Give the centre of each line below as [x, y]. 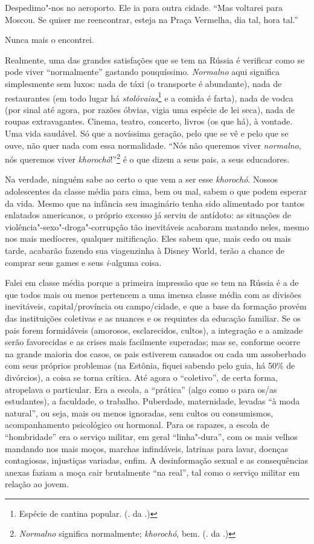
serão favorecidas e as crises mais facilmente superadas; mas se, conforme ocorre [152, 342]
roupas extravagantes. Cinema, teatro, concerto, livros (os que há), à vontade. [149, 121]
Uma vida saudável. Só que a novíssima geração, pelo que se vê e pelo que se [147, 133]
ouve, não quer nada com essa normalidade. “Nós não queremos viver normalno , [153, 145]
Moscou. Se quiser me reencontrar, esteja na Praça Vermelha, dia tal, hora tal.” [152, 19]
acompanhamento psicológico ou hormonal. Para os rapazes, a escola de [137, 425]
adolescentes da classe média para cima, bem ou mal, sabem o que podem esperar [156, 191]
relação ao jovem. [37, 484]
